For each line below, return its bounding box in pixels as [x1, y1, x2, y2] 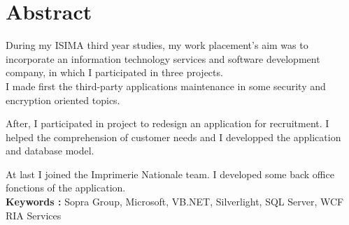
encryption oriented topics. [6, 92, 120, 107]
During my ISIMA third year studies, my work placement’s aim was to [6, 38, 308, 52]
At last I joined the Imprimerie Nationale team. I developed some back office [6, 166, 334, 181]
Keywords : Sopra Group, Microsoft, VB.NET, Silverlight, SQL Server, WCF [6, 194, 344, 209]
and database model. [6, 143, 94, 158]
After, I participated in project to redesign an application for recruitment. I [6, 116, 329, 131]
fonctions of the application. [6, 180, 126, 195]
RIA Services [6, 208, 62, 222]
